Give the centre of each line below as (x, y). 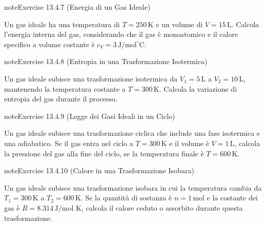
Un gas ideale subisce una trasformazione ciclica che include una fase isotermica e (132, 133)
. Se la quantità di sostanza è (126, 198)
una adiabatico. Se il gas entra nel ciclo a (69, 143)
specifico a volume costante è (49, 44)
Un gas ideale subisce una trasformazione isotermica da (91, 78)
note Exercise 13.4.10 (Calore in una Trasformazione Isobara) (99, 170)
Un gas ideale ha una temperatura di (62, 24)
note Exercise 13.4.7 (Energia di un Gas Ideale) (77, 7)
